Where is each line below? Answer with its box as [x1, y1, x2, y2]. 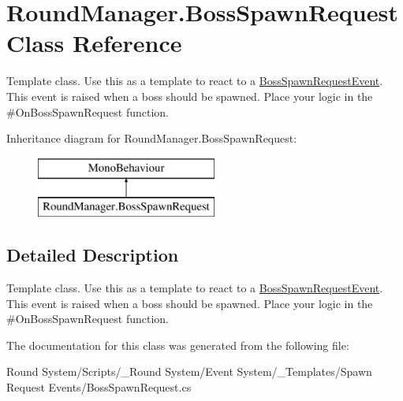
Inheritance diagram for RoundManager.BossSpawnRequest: [6, 130, 297, 147]
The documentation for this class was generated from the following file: [6, 336, 349, 353]
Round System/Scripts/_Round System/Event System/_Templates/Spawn [6, 363, 372, 380]
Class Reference [6, 27, 182, 59]
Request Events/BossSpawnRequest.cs [6, 379, 192, 395]
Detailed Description [6, 243, 179, 267]
